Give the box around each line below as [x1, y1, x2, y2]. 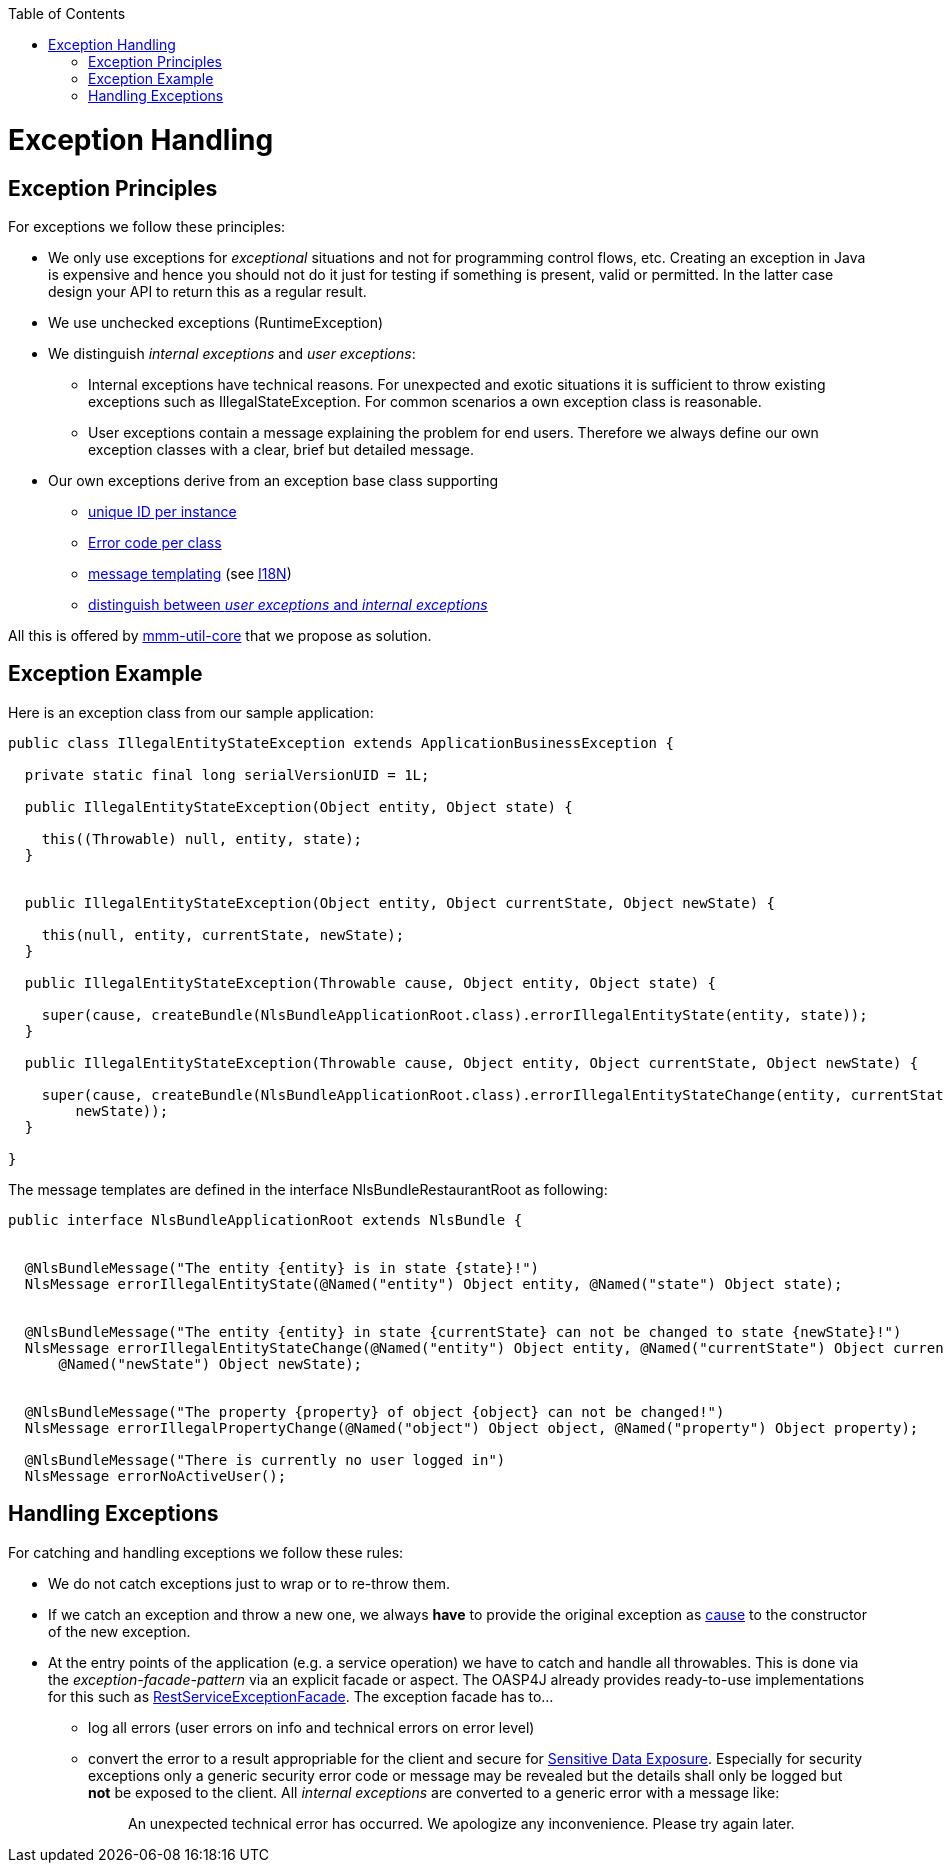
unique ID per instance [88, 502, 237, 520]
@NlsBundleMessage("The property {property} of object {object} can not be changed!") [24, 1403, 725, 1420]
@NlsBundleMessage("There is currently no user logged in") [24, 1451, 506, 1468]
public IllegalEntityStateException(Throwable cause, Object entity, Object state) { [24, 974, 717, 991]
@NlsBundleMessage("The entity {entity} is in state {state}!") [24, 1259, 540, 1276]
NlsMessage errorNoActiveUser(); [24, 1467, 287, 1484]
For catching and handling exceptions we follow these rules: [8, 1543, 404, 1561]
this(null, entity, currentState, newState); [41, 926, 405, 943]
